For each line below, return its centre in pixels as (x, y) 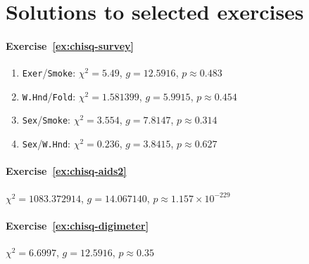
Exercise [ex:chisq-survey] (70, 45)
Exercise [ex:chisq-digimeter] (77, 225)
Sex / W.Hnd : (46, 144)
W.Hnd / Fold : (49, 96)
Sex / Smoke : (46, 120)
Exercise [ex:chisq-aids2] (66, 171)
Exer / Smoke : (49, 73)
